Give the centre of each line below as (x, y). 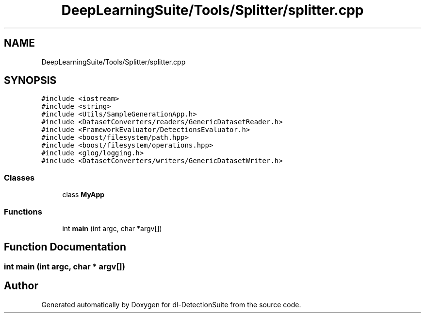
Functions (23, 211)
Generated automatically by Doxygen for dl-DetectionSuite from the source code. (171, 304)
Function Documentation (65, 247)
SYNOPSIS (30, 81)
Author (21, 286)
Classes (19, 177)
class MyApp (83, 195)
